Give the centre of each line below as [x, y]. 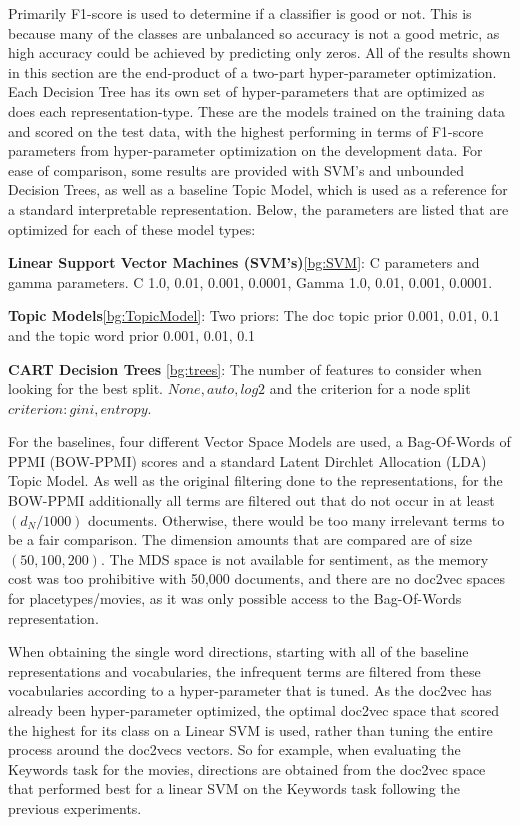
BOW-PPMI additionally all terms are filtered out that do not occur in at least [251, 500]
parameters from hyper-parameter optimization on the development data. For [245, 150]
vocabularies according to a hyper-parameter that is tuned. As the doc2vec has [250, 690]
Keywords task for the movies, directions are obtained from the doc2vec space [247, 768]
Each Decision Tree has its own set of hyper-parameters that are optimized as [246, 91]
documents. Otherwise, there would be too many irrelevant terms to [296, 519]
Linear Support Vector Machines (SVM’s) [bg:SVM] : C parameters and [244, 262]
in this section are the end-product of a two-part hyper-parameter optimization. [252, 71]
